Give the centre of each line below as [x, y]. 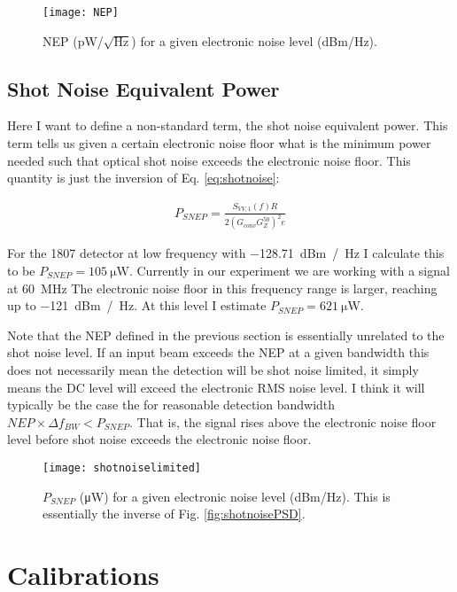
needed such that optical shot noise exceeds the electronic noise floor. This [209, 160]
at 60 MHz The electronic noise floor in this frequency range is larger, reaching [222, 288]
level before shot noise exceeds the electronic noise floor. [159, 439]
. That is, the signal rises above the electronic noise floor [283, 421]
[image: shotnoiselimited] [122, 467]
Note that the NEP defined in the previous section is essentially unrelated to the [226, 335]
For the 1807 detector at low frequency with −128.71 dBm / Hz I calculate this [226, 253]
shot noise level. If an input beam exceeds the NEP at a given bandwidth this [218, 352]
